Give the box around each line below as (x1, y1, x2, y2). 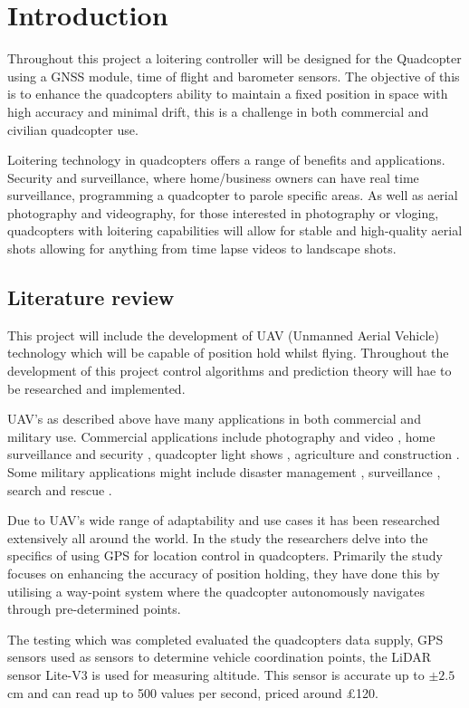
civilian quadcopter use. (7, 120, 139, 139)
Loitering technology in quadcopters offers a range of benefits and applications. (7, 150, 445, 169)
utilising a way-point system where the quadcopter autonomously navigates (7, 581, 425, 600)
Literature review (7, 283, 175, 311)
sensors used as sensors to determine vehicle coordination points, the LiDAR (7, 647, 432, 666)
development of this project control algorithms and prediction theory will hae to (7, 361, 452, 380)
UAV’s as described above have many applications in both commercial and (7, 409, 421, 428)
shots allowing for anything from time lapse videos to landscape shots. (7, 239, 397, 258)
